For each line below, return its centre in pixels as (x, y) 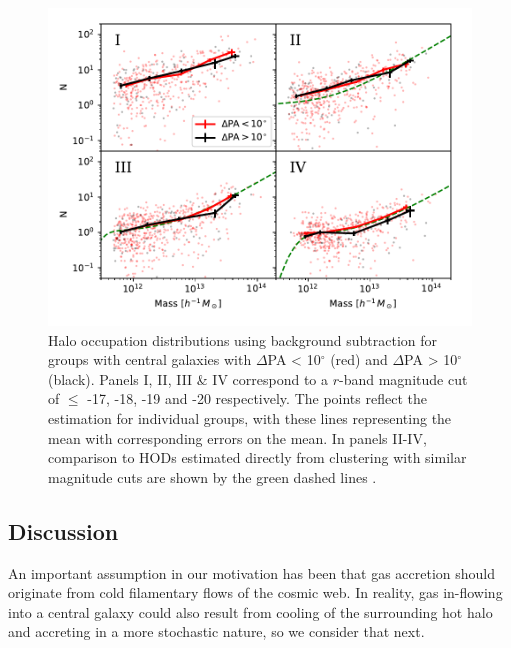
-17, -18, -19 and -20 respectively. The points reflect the (257, 398)
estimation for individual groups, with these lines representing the (250, 417)
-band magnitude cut (403, 378)
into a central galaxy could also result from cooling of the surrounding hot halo (250, 611)
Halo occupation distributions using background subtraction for (243, 339)
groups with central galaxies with (150, 359)
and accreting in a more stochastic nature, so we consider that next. (216, 631)
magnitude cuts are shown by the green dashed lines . (212, 476)
